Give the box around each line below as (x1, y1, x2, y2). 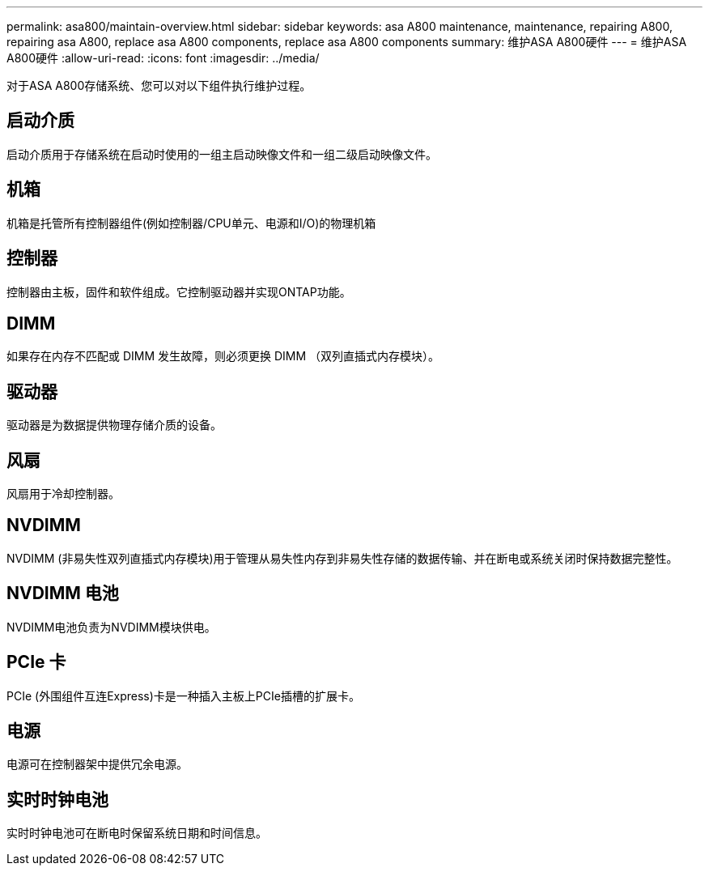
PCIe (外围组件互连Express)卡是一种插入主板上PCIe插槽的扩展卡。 (6, 688, 360, 703)
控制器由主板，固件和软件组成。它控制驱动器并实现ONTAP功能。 (6, 284, 351, 299)
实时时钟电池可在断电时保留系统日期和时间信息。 (6, 826, 267, 840)
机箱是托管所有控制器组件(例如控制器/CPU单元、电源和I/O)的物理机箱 (6, 215, 376, 230)
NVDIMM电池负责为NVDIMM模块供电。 (6, 619, 216, 634)
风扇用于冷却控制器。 (6, 487, 120, 501)
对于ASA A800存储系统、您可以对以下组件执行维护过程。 (6, 79, 312, 92)
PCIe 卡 (6, 652, 66, 673)
